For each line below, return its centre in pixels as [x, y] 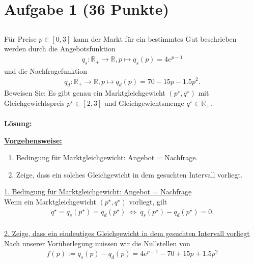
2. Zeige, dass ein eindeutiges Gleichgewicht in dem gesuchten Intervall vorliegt [127, 233]
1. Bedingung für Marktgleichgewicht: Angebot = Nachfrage [98, 192]
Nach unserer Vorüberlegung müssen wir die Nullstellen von [97, 243]
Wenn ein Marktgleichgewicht [50, 201]
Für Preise [20, 38]
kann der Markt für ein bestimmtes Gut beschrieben [155, 38]
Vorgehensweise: [33, 140]
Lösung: [18, 123]
